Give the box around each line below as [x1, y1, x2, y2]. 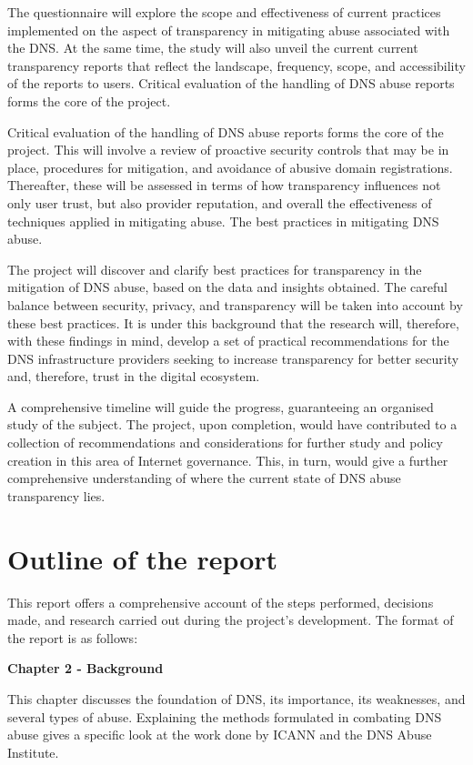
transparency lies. [7, 486, 106, 505]
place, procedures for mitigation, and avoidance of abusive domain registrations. [7, 157, 453, 176]
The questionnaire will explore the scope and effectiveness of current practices [7, 3, 441, 21]
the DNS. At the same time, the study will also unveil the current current [7, 38, 418, 57]
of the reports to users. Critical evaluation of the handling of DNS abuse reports [7, 74, 455, 93]
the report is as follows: [7, 628, 138, 647]
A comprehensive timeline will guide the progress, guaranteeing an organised [7, 397, 434, 416]
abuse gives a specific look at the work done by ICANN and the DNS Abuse [7, 725, 432, 744]
